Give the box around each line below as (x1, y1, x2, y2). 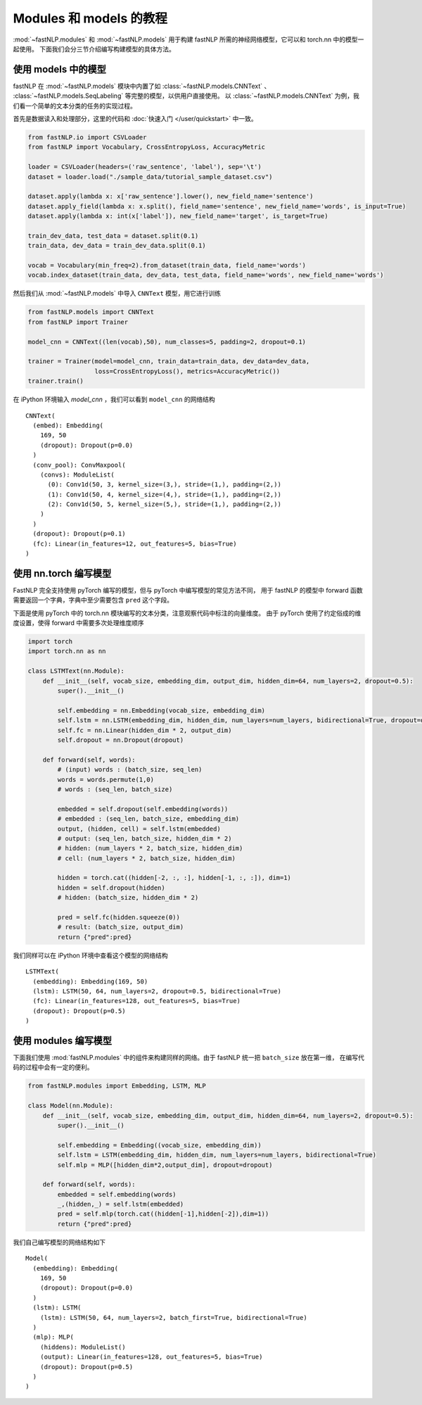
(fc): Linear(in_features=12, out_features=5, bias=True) (32, 539, 237, 548)
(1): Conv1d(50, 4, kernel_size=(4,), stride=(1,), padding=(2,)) (47, 490, 281, 498)
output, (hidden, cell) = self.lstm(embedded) (57, 824, 221, 833)
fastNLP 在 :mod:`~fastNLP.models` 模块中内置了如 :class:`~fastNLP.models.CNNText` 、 (13, 82, 271, 90)
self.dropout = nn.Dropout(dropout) (57, 736, 184, 744)
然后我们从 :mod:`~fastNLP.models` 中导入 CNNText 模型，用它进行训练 (13, 289, 222, 298)
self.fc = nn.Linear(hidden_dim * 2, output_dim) (57, 726, 232, 734)
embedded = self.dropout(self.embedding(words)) (57, 805, 229, 813)
